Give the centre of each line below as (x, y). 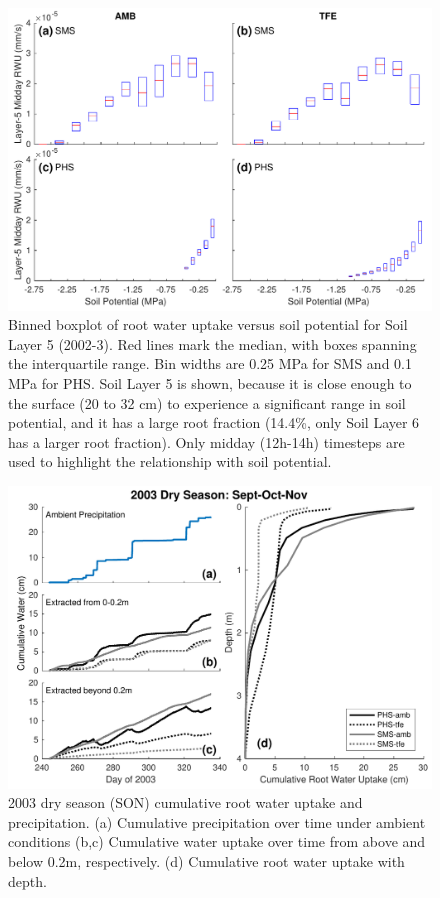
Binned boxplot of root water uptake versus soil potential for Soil (208, 324)
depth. (27, 880)
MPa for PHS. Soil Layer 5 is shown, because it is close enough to (210, 383)
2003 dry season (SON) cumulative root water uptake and (185, 802)
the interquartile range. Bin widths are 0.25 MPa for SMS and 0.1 (210, 363)
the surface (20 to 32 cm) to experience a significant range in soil (207, 402)
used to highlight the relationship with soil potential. (170, 461)
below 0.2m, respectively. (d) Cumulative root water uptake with (206, 861)
